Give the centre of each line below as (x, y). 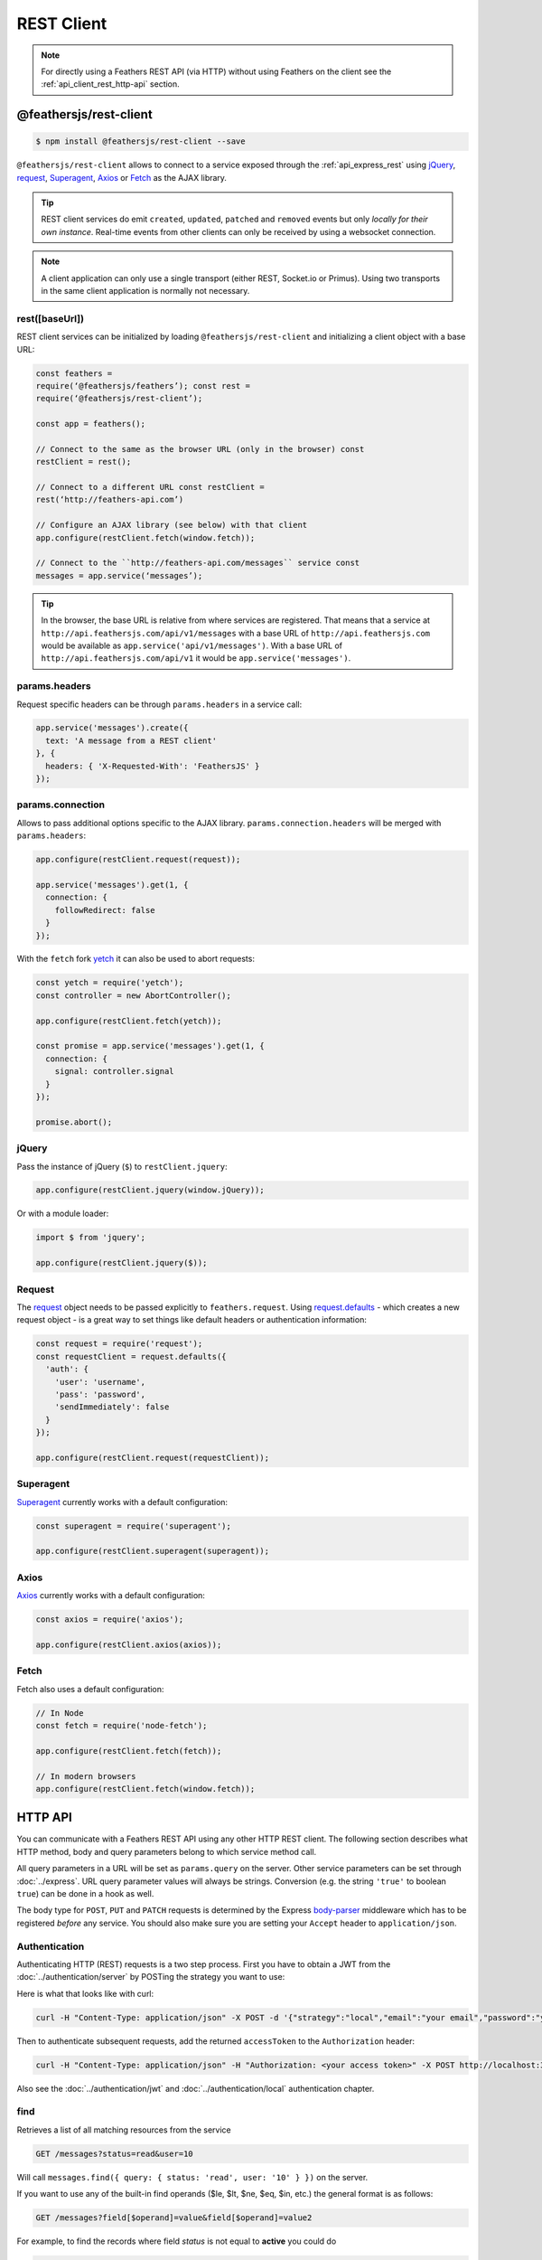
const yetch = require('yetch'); (110, 983)
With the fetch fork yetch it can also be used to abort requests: (135, 959)
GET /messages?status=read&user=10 (114, 2153)
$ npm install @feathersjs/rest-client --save (140, 141)
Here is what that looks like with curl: (85, 1993)
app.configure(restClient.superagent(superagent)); (153, 1551)
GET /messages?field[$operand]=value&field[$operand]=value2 (174, 2218)
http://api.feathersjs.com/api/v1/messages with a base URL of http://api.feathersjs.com (236, 633)
